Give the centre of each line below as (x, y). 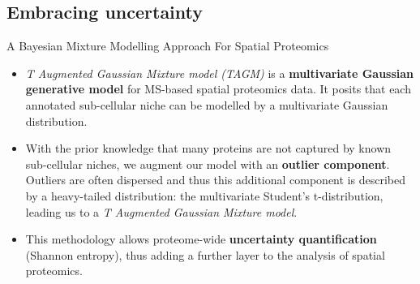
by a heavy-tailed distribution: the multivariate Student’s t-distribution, (204, 195)
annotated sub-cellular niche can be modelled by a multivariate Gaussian (207, 104)
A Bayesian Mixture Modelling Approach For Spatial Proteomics (168, 46)
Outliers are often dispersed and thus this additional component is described (215, 180)
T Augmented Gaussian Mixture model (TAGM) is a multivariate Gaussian (220, 73)
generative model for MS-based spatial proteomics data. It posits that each (218, 89)
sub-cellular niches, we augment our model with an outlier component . (208, 164)
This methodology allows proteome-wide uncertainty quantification (201, 239)
